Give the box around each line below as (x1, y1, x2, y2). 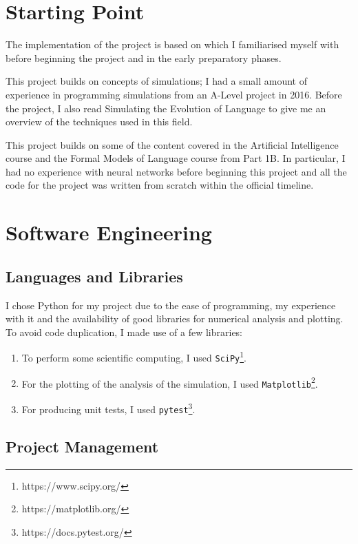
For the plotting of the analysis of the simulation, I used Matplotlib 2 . (21, 374, 318, 390)
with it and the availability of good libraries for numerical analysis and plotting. (6, 311, 344, 326)
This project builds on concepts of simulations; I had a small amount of (6, 74, 308, 88)
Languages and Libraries (6, 265, 183, 286)
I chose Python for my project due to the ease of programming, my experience (6, 297, 336, 312)
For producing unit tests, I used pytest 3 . (21, 400, 196, 416)
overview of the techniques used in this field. (6, 114, 193, 129)
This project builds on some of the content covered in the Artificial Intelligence (6, 137, 339, 151)
